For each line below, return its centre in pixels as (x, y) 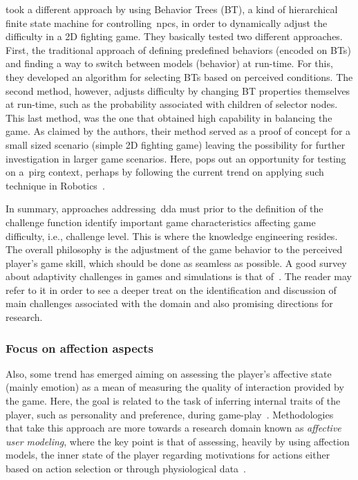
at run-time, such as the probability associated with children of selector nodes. (172, 104)
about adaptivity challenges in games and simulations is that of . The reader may (179, 276)
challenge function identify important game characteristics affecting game (161, 222)
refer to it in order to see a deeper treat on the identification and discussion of (171, 289)
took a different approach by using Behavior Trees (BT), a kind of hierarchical (172, 9)
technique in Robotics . (55, 185)
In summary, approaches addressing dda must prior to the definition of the (164, 209)
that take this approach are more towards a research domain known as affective (173, 428)
